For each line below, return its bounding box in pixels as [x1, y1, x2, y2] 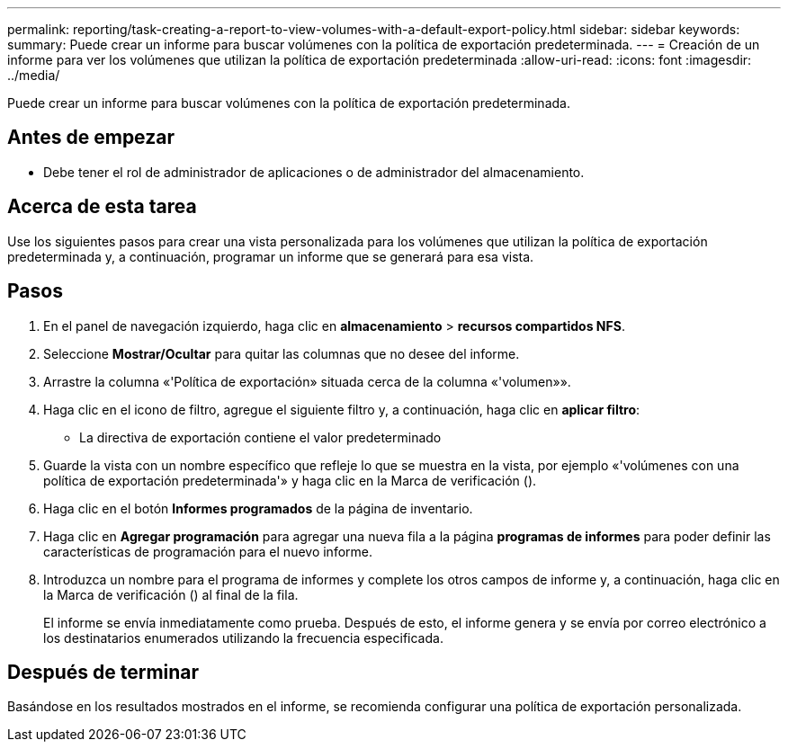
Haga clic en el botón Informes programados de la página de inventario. [43, 500, 473, 516]
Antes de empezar [7, 126, 175, 149]
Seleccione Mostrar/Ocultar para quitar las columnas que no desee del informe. [43, 345, 520, 361]
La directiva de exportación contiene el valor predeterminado [79, 429, 442, 445]
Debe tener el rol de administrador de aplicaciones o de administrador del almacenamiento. [43, 164, 585, 180]
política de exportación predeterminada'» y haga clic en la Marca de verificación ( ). [43, 472, 537, 488]
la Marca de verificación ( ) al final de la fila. [43, 586, 299, 602]
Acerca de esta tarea [7, 195, 197, 218]
